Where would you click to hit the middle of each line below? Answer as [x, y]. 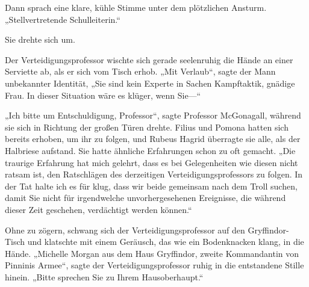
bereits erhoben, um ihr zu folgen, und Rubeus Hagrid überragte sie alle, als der [153, 139]
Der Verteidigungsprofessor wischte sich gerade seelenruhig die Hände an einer [149, 59]
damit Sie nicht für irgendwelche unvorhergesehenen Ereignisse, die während [145, 198]
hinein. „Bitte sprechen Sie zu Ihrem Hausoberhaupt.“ [104, 276]
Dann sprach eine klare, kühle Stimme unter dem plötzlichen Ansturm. [136, 7]
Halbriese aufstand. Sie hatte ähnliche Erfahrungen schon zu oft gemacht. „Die [150, 150]
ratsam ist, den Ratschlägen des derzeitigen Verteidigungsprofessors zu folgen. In [154, 174]
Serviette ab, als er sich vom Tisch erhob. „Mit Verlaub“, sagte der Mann [140, 71]
